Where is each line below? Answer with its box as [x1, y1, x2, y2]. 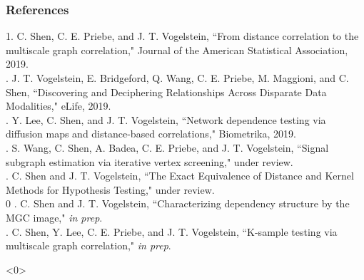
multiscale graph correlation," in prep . [6, 238, 171, 253]
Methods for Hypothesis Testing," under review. [6, 182, 215, 197]
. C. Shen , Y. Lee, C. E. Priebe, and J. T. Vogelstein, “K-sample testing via [6, 224, 338, 239]
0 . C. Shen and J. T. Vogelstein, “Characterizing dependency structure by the [6, 196, 350, 211]
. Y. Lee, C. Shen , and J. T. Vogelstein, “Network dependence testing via [6, 112, 326, 127]
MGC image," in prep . [6, 209, 103, 224]
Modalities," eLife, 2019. [6, 98, 111, 113]
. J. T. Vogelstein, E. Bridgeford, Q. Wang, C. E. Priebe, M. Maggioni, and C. [6, 71, 349, 85]
